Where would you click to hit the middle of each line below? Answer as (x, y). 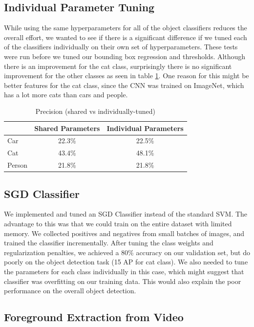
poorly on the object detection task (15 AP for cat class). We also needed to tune (126, 262)
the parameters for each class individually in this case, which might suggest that (124, 271)
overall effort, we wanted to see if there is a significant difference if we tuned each (126, 37)
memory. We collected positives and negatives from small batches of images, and (124, 233)
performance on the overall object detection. (70, 291)
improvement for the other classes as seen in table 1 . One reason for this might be (127, 76)
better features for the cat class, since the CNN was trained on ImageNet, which (124, 85)
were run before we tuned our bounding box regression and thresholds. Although (125, 56)
